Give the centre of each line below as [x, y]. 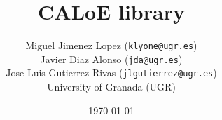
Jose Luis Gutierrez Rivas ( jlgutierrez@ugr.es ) [111, 73]
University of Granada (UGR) [111, 87]
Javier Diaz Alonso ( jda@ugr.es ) [111, 59]
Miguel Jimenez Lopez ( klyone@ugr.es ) [111, 45]
